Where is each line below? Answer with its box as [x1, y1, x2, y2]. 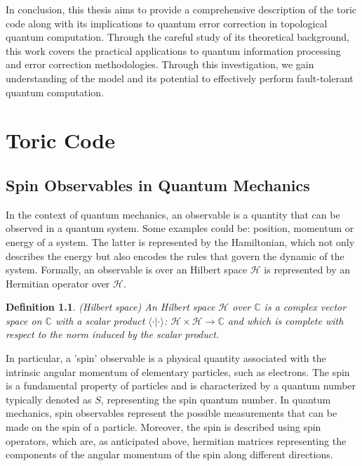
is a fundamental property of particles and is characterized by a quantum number [6, 378, 356, 393]
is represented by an [264, 262, 351, 277]
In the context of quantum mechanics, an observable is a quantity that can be [6, 207, 340, 221]
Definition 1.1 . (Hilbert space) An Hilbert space [6, 299, 215, 314]
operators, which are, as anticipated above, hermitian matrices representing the [6, 433, 347, 448]
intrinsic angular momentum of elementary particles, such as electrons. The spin [6, 364, 350, 379]
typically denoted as [6, 391, 92, 406]
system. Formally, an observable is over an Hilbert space [6, 262, 248, 277]
